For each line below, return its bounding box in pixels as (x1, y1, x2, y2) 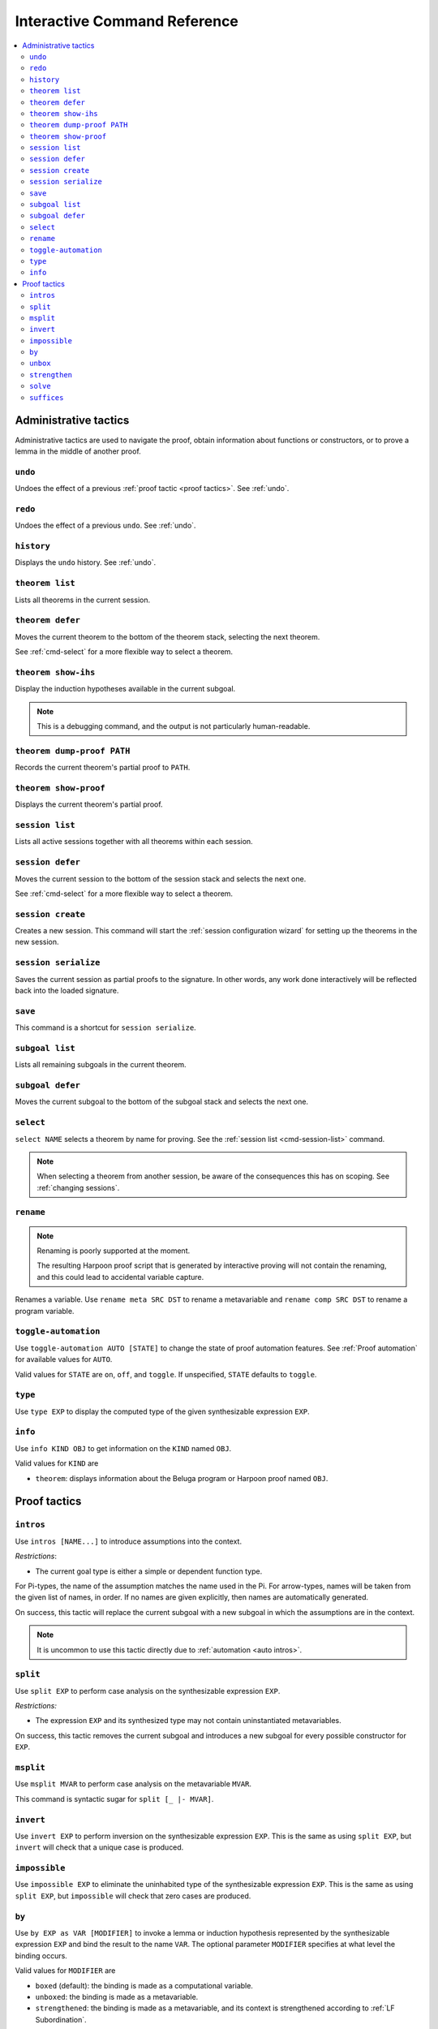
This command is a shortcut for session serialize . (15, 1023, 196, 1032)
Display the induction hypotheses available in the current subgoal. (15, 684, 236, 694)
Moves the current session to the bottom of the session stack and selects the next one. (15, 873, 307, 884)
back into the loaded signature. (15, 985, 119, 995)
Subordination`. (35, 2014, 87, 2024)
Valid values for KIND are (15, 1458, 99, 1468)
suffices (29, 393, 64, 402)
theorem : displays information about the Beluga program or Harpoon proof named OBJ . (35, 1473, 328, 1483)
